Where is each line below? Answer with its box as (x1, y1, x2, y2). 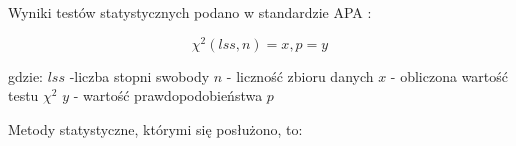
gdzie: (8, 65, 43, 86)
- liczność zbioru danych (226, 65, 374, 86)
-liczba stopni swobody (69, 65, 210, 86)
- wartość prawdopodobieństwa (73, 85, 263, 106)
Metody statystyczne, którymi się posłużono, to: (8, 118, 303, 139)
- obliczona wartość (390, 65, 509, 86)
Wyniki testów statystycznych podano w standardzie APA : (8, 2, 372, 22)
